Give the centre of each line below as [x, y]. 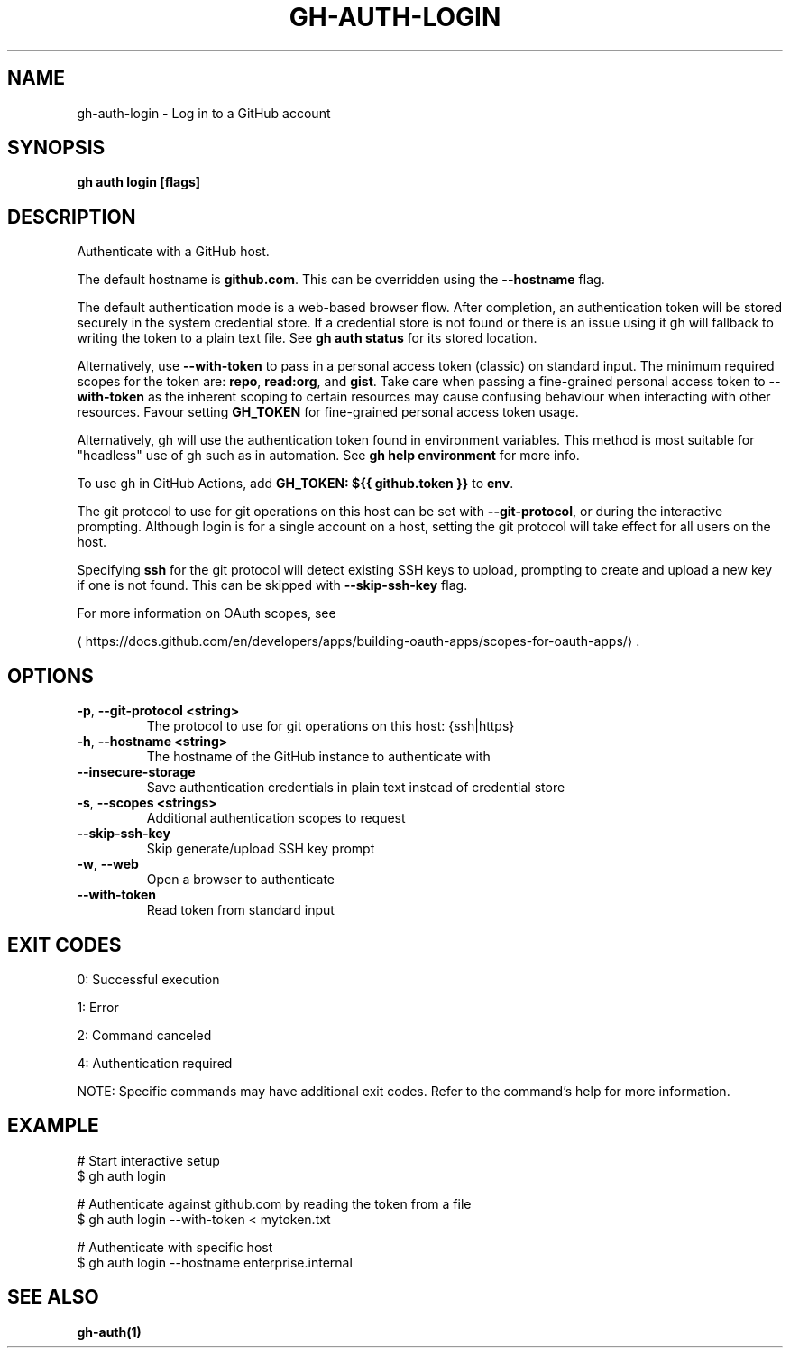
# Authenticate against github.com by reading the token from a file [274, 1203]
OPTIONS [51, 676]
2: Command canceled [144, 1035]
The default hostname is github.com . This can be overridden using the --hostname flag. [341, 280]
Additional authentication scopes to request [276, 818]
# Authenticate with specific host [175, 1247]
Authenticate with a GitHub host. [173, 252]
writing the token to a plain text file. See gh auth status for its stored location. [307, 338]
